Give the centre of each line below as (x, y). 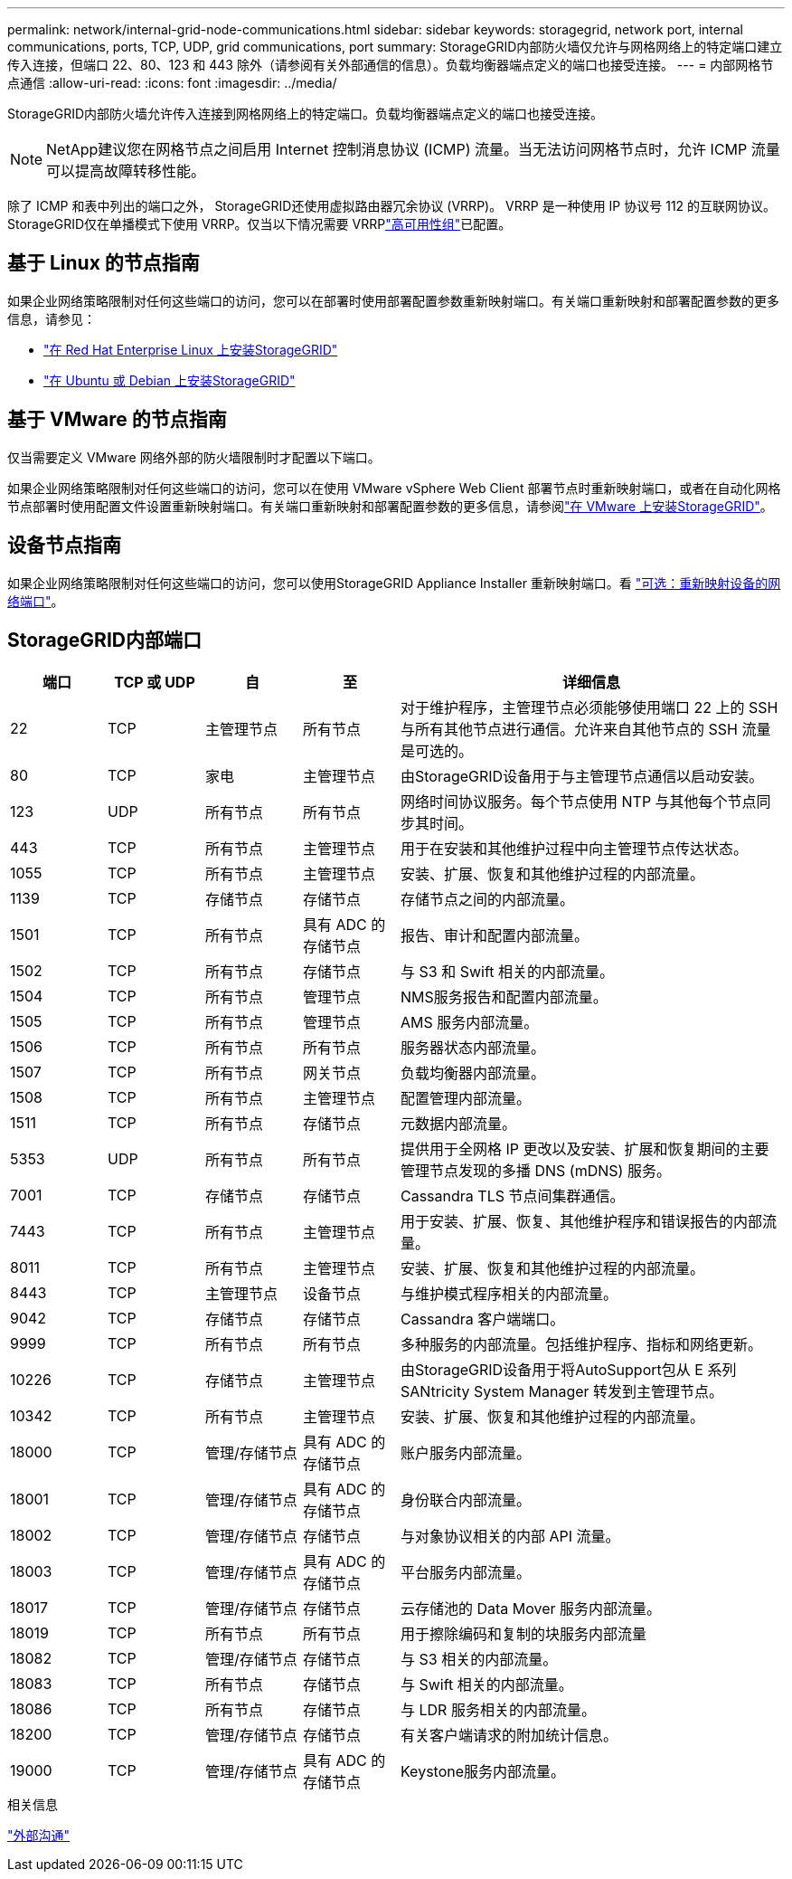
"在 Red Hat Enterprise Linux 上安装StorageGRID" (191, 349)
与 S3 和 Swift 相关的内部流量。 (507, 972)
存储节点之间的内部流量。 (488, 900)
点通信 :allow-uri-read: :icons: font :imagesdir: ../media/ (172, 83)
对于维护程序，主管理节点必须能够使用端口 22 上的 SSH (589, 708)
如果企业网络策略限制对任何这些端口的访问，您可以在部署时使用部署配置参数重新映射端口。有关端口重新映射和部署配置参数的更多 (393, 300)
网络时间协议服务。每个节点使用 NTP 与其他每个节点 (579, 802)
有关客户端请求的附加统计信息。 (509, 1736)
